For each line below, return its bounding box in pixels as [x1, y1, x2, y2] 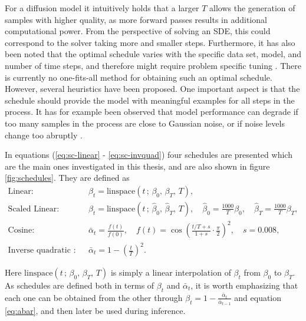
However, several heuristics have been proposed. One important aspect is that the [5, 82, 300, 95]
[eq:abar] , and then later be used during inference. [5, 305, 186, 317]
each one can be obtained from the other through [5, 291, 183, 303]
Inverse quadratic [8, 246, 71, 255]
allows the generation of [209, 2, 295, 14]
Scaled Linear [8, 204, 57, 213]
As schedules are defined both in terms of [5, 279, 154, 292]
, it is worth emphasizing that [190, 279, 298, 292]
